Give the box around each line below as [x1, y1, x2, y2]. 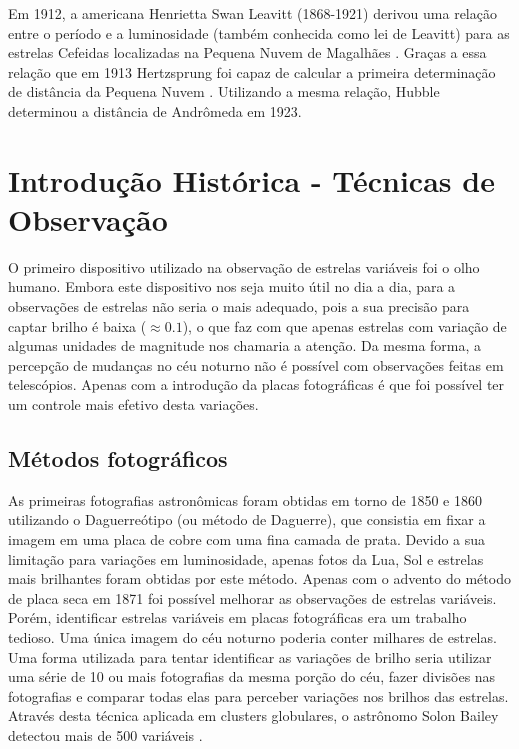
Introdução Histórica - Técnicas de [8, 159, 495, 200]
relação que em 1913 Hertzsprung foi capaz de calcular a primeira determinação [8, 61, 496, 82]
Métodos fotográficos [8, 443, 228, 474]
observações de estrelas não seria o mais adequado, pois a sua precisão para [8, 296, 470, 317]
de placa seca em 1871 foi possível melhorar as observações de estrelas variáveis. [8, 587, 497, 608]
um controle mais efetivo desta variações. [8, 394, 259, 415]
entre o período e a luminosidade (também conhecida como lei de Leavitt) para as [8, 22, 510, 43]
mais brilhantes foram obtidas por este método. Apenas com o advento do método [8, 568, 511, 589]
